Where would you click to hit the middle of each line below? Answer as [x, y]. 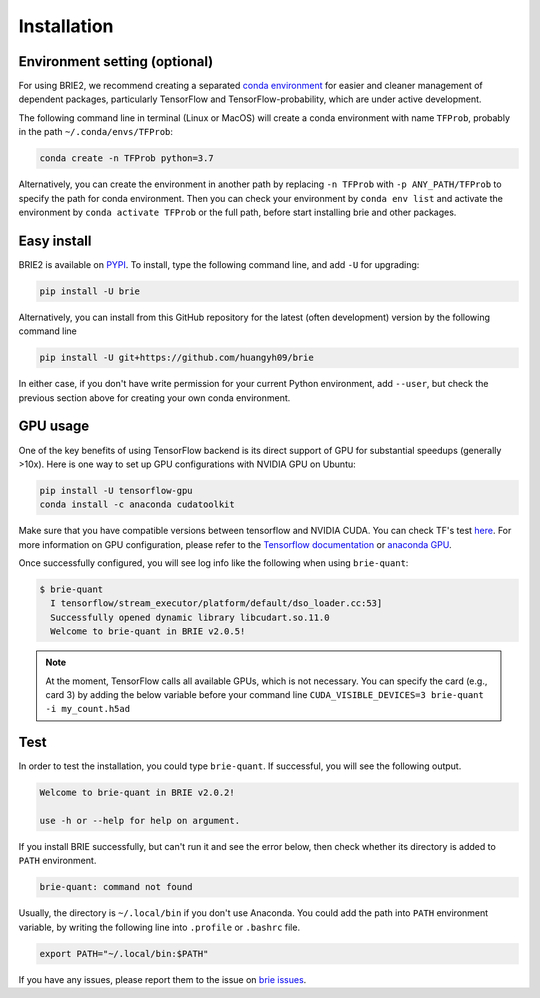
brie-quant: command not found [116, 887]
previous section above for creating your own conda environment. [154, 397]
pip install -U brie [89, 291]
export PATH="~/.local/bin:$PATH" [124, 953]
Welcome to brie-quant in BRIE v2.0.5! [148, 631]
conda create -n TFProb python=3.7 [126, 158]
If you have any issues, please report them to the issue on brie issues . [162, 979]
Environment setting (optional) [116, 61]
